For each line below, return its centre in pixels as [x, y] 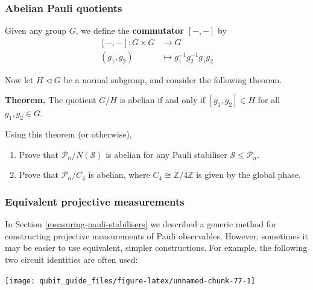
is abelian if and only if [163, 100]
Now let [19, 79]
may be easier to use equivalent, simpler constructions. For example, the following [156, 247]
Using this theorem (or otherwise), [68, 134]
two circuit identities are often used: [71, 260]
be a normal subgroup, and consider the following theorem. [173, 79]
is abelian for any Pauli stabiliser [166, 154]
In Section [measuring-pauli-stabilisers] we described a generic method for [141, 224]
